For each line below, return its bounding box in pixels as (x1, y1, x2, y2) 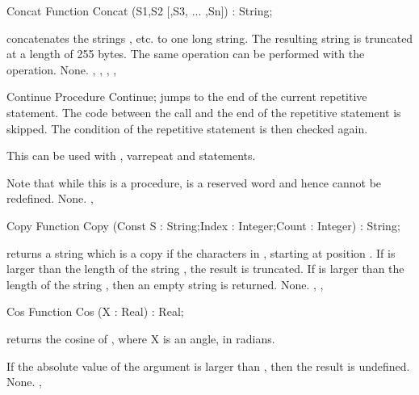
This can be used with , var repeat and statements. (6, 147, 256, 164)
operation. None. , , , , (6, 61, 117, 78)
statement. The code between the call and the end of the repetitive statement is (6, 103, 401, 120)
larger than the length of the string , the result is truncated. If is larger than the (6, 260, 404, 277)
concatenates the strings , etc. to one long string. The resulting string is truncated (6, 29, 413, 46)
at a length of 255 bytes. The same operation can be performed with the (6, 45, 365, 62)
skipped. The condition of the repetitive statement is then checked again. (6, 120, 368, 137)
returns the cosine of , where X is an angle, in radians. (6, 330, 275, 347)
